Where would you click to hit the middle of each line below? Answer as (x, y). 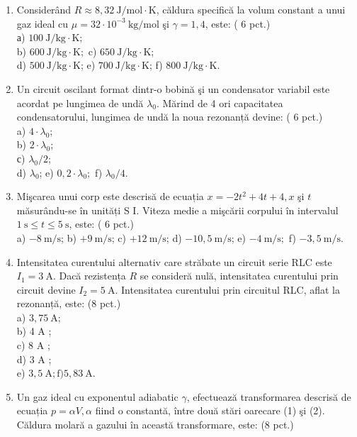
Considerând (44, 9)
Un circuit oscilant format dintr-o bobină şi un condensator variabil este (173, 88)
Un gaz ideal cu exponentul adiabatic (97, 396)
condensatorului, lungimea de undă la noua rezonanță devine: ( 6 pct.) (170, 117)
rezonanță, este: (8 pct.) (69, 303)
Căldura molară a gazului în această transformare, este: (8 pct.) (155, 425)
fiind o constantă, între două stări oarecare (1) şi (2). (210, 410)
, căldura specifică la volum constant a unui (251, 9)
